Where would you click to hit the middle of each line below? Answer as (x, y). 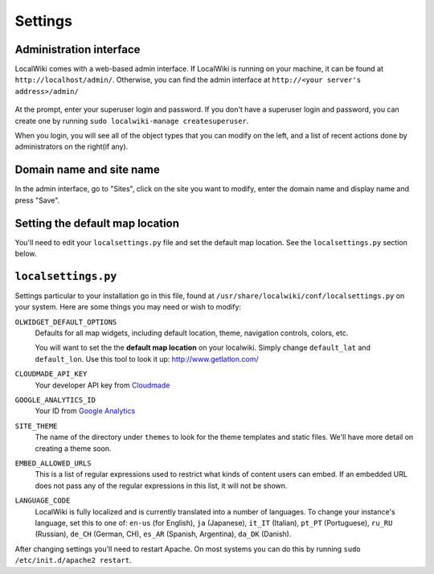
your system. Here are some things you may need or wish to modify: (128, 307)
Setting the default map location (97, 223)
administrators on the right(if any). (72, 147)
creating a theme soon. (73, 448)
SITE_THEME (36, 426)
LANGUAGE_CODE (43, 501)
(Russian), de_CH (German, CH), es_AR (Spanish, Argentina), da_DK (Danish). (163, 534)
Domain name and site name (87, 170)
